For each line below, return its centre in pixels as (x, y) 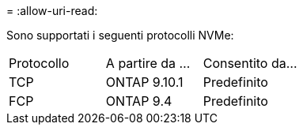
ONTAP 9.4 (139, 101)
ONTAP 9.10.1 (144, 82)
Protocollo (39, 63)
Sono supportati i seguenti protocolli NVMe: (120, 35)
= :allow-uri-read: (52, 11)
